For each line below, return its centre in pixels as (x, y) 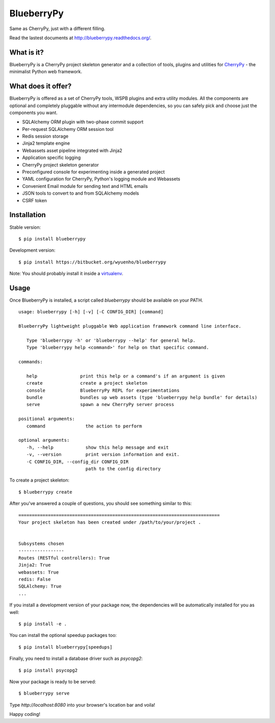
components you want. (34, 113)
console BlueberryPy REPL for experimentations (103, 390)
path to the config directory (123, 468)
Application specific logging (51, 157)
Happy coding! (25, 714)
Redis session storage (45, 136)
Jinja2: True (35, 565)
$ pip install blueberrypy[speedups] (66, 647)
